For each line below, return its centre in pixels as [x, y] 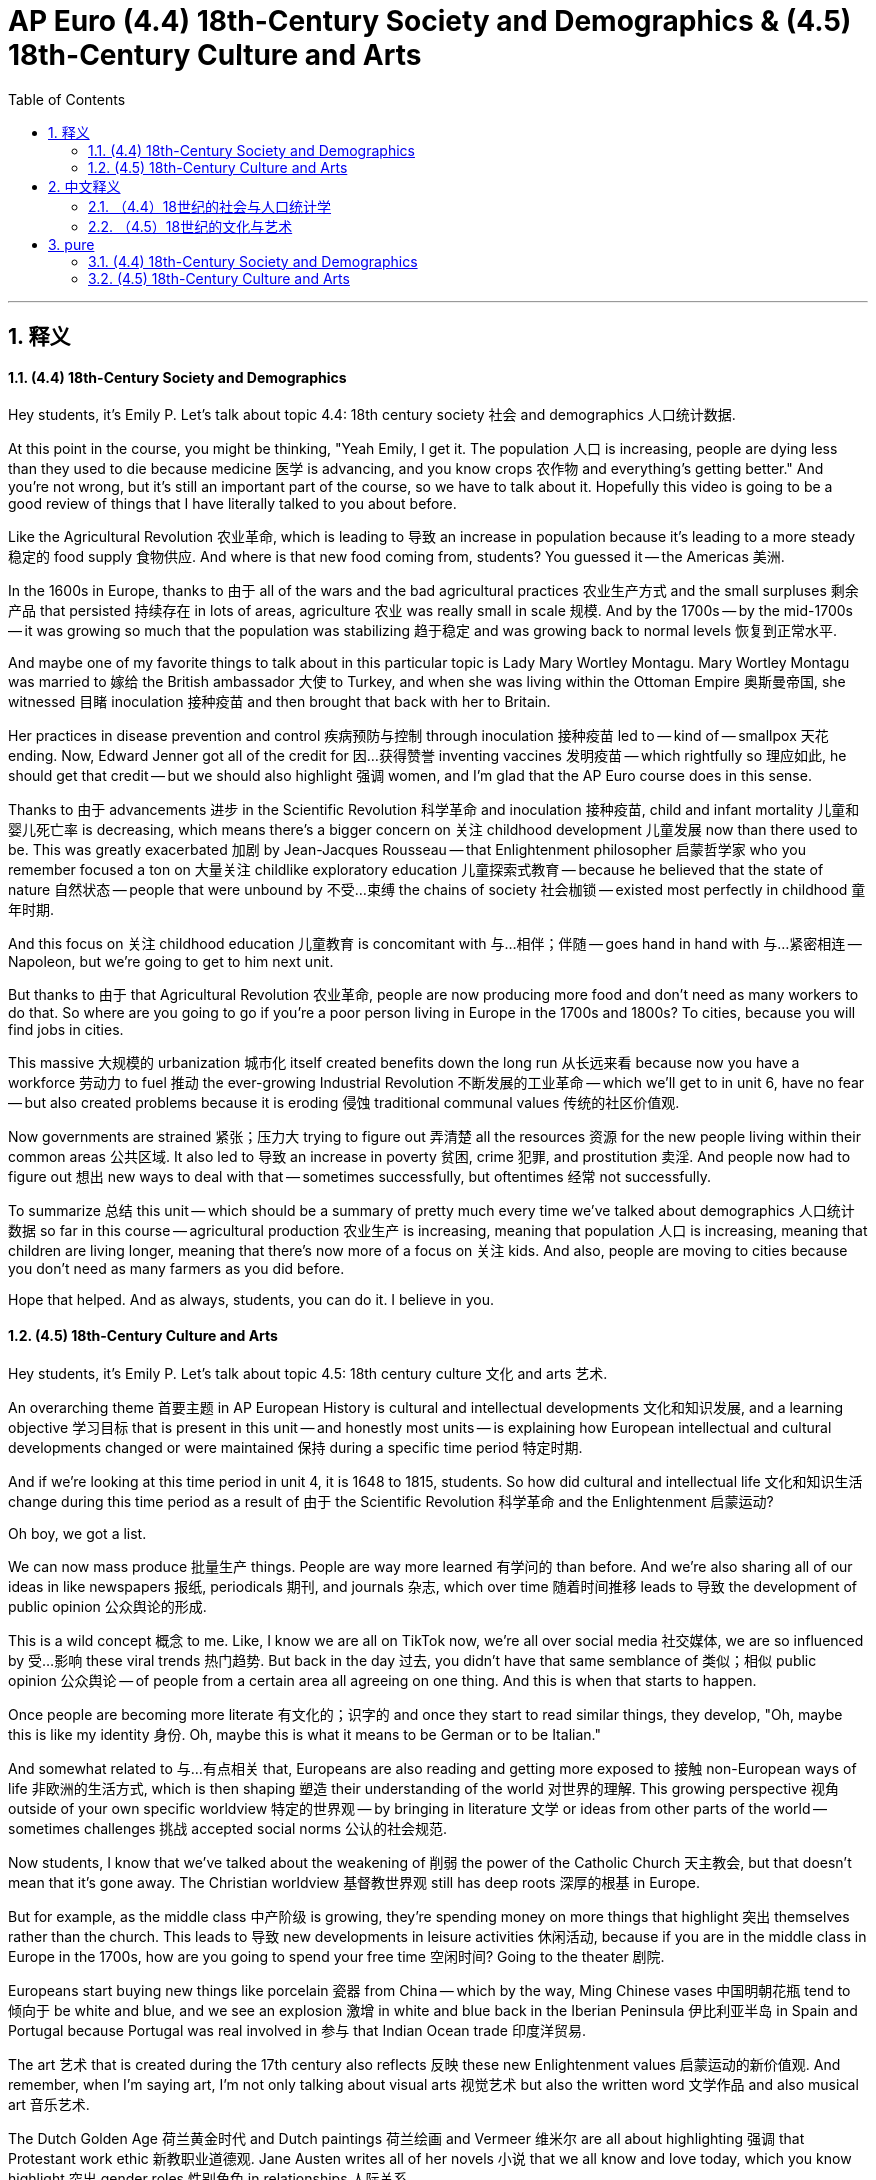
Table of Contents [67, 99]
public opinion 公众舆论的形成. [107, 1606]
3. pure [71, 244]
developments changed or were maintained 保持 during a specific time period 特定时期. [295, 1447]
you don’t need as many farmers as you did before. [176, 1269]
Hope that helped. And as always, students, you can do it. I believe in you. [251, 1300]
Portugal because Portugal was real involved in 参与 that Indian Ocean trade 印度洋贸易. [297, 2030]
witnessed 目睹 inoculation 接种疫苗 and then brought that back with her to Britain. [279, 702]
